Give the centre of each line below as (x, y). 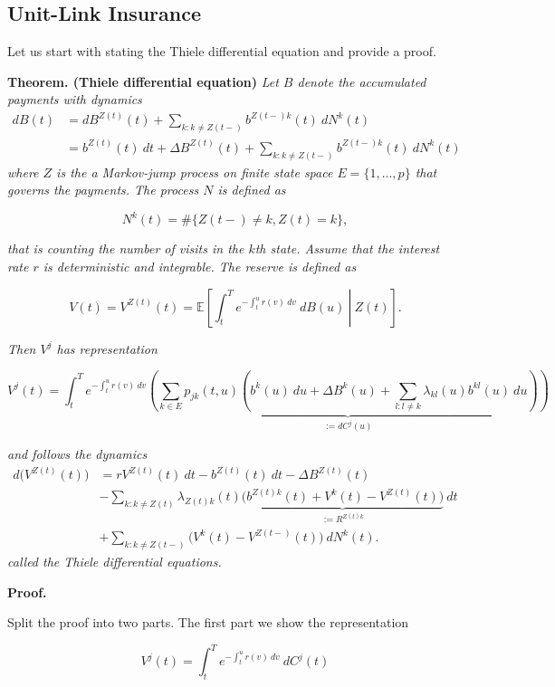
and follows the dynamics (77, 453)
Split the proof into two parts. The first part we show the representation (208, 622)
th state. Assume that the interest (347, 248)
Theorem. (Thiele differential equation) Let (143, 81)
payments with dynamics (75, 99)
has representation (107, 348)
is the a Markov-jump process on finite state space (195, 172)
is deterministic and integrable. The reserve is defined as (200, 266)
